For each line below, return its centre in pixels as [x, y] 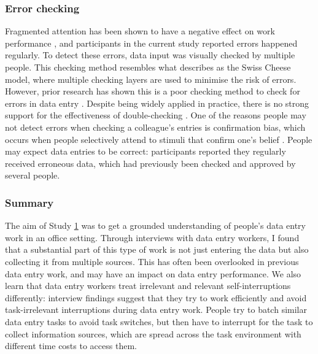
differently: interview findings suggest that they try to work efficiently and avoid [156, 297]
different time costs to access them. [71, 346]
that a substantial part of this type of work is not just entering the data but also [157, 249]
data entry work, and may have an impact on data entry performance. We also [153, 273]
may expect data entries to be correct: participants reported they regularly [145, 151]
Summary [29, 202]
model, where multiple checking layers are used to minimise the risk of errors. [151, 79]
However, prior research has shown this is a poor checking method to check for [153, 91]
